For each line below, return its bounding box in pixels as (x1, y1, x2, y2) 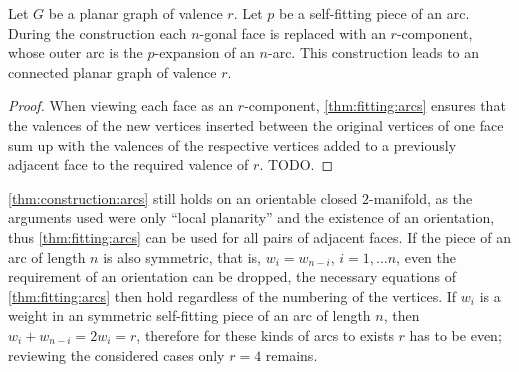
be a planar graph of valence (48, 3, 223, 23)
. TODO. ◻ (259, 154, 334, 175)
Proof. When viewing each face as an (8, 95, 234, 116)
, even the (396, 246, 456, 267)
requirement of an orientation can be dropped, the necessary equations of (8, 266, 457, 287)
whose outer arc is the (8, 42, 143, 63)
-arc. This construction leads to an (267, 42, 480, 63)
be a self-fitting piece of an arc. (279, 3, 470, 23)
